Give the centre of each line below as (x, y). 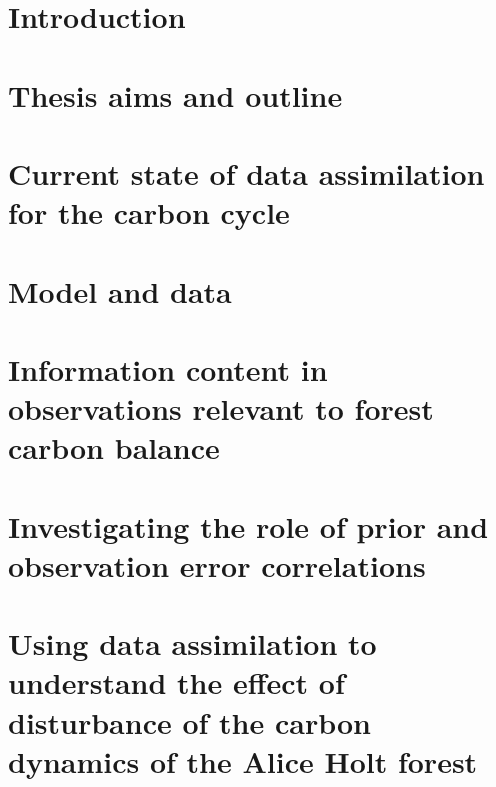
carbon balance (114, 447)
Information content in (168, 368)
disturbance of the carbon (189, 721)
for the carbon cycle (149, 212)
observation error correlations (217, 564)
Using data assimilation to (192, 643)
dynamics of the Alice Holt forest (243, 760)
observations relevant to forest (221, 408)
